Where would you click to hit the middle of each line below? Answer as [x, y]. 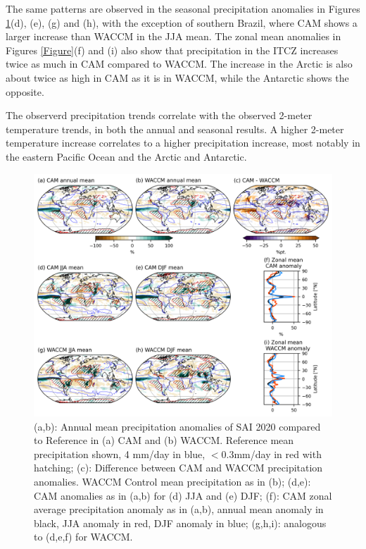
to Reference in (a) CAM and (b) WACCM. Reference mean [164, 440]
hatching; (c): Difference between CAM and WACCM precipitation [178, 468]
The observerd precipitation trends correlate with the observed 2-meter [159, 115]
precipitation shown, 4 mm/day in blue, [120, 454]
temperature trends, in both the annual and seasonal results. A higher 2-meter [175, 129]
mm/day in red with [278, 454]
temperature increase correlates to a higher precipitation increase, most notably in [183, 143]
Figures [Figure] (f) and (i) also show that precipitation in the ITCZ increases [172, 50]
